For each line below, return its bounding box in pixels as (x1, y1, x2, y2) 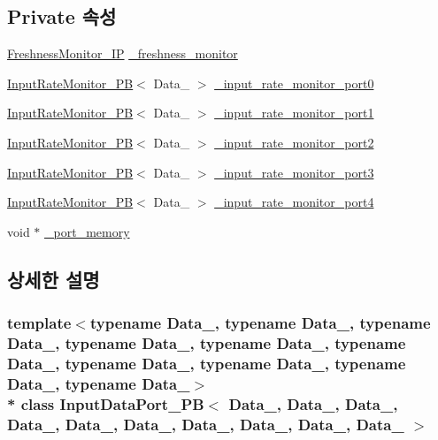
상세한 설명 (7, 265, 100, 292)
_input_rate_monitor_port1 (214, 103, 374, 122)
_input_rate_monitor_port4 (214, 193, 374, 211)
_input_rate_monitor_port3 (214, 163, 374, 181)
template (7, 312, 72, 334)
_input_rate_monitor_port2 (214, 133, 374, 151)
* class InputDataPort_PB (7, 392, 204, 414)
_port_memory (44, 222, 130, 240)
